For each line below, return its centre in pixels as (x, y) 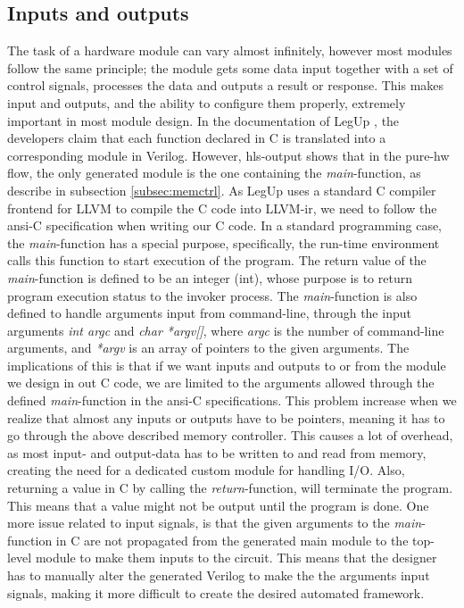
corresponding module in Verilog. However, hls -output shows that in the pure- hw (228, 155)
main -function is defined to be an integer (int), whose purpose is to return (210, 277)
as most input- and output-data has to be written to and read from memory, (217, 452)
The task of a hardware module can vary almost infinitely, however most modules (230, 50)
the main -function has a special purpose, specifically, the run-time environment (224, 242)
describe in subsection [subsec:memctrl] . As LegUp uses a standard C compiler (222, 190)
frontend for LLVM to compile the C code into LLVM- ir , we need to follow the (222, 208)
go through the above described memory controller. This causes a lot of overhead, (230, 435)
